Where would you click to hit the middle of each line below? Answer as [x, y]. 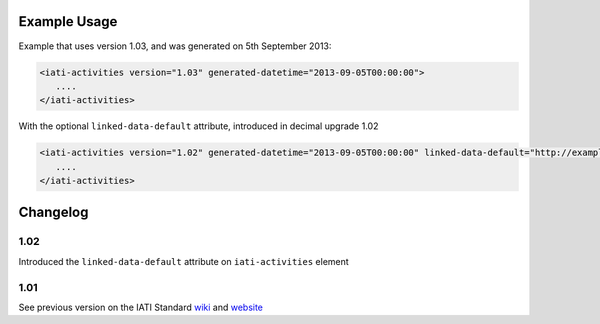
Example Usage [68, 21]
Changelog [53, 212]
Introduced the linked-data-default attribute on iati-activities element [183, 261]
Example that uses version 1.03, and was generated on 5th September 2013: [175, 46]
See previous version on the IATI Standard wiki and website [141, 307]
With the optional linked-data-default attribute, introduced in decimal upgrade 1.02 [198, 126]
